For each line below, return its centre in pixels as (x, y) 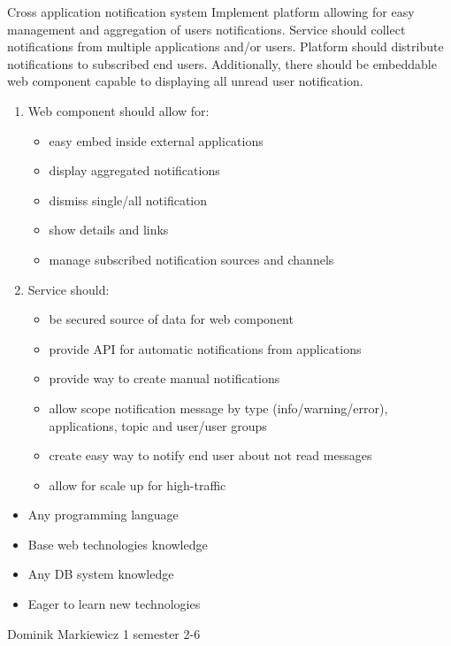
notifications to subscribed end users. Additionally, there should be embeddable (222, 63)
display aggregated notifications (134, 170)
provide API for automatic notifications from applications (205, 348)
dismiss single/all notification (128, 200)
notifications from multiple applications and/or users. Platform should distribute (225, 46)
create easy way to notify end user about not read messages (210, 455)
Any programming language (103, 515)
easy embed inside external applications (156, 140)
